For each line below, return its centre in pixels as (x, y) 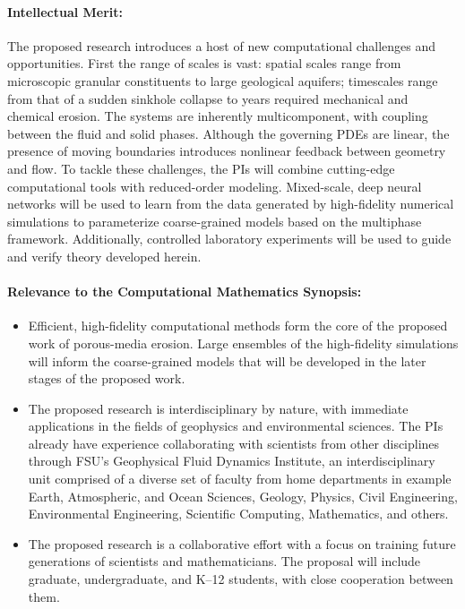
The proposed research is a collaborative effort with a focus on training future (242, 543)
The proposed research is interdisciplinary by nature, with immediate (218, 408)
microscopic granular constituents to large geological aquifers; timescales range (223, 80)
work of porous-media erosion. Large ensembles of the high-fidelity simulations (243, 343)
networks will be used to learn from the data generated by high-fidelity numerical (231, 204)
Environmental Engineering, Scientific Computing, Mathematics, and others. (238, 514)
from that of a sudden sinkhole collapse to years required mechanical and (208, 98)
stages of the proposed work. (107, 378)
